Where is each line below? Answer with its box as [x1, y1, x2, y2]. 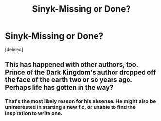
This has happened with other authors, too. [5, 60, 138, 69]
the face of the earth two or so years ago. [5, 76, 132, 84]
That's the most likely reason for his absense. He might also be [5, 98, 156, 105]
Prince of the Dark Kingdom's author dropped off [5, 68, 156, 76]
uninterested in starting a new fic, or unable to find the [5, 104, 136, 111]
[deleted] [5, 46, 23, 52]
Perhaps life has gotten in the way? [5, 83, 113, 91]
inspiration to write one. [5, 110, 63, 117]
